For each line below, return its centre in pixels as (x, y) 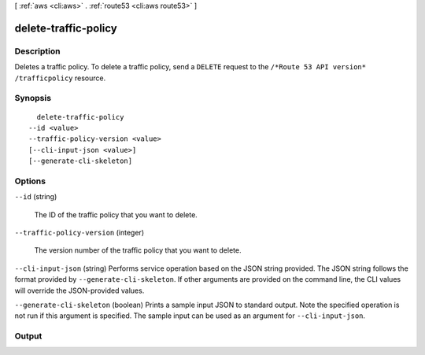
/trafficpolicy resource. (60, 78)
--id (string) (36, 197)
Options (30, 181)
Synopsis (33, 98)
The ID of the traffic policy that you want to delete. (116, 214)
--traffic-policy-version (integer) (79, 232)
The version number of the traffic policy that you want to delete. (138, 250)
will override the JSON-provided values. (79, 290)
